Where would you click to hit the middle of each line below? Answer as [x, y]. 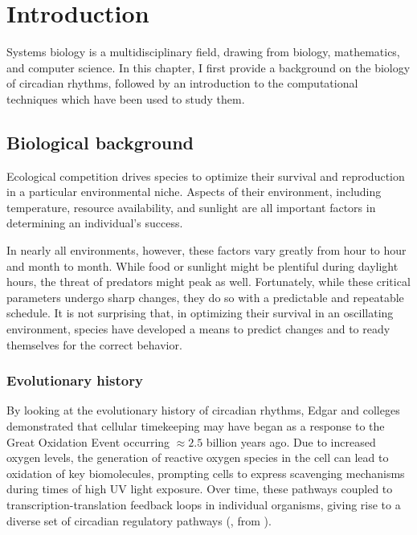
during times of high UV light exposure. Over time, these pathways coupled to [200, 489]
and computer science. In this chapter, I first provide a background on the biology [208, 67]
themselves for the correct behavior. [94, 344]
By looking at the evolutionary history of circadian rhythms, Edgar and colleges [203, 410]
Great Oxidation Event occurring [88, 441]
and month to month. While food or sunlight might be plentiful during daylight [202, 265]
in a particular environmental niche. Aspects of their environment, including [194, 192]
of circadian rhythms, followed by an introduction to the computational [182, 83]
